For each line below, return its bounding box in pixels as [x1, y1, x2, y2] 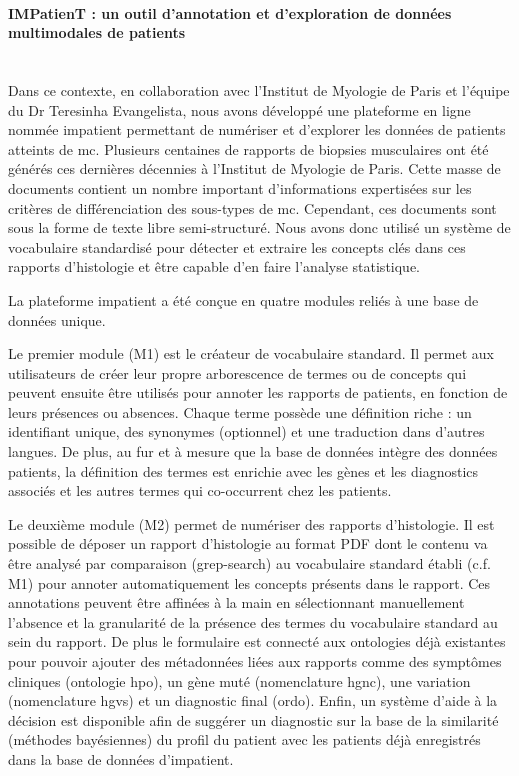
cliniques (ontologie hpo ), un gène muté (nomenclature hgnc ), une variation [8, 670, 471, 691]
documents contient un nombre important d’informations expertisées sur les [8, 177, 472, 198]
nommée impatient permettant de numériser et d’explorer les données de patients [8, 119, 506, 140]
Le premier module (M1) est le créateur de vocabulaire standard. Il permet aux [8, 343, 494, 364]
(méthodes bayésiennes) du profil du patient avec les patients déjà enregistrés [8, 729, 481, 750]
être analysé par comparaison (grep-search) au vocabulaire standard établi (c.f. [8, 553, 491, 574]
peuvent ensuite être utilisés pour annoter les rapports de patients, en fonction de [8, 382, 508, 403]
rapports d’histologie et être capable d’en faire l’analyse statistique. [8, 256, 421, 277]
